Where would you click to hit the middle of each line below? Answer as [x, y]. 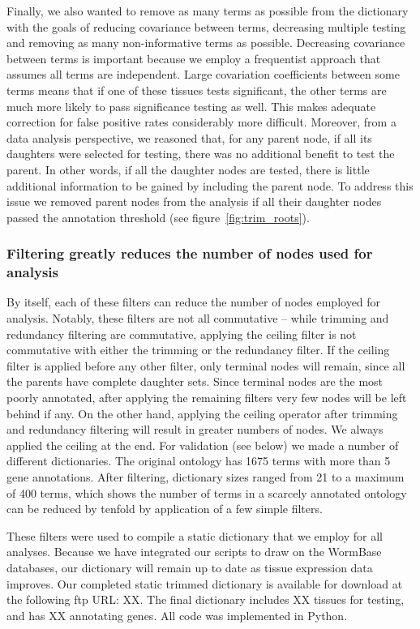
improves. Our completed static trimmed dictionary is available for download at [205, 583]
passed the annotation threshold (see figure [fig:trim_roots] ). [158, 217]
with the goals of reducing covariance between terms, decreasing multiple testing [206, 26]
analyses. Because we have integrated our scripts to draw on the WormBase [194, 552]
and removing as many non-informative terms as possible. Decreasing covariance [206, 43]
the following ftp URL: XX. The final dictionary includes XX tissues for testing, [206, 599]
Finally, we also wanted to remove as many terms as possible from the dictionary [208, 11]
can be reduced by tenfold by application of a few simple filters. [165, 509]
